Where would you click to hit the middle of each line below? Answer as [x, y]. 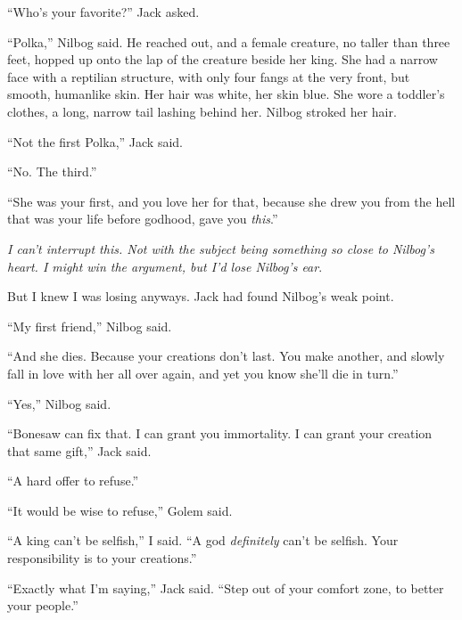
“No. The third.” [52, 171]
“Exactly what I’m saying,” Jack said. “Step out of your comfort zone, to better [226, 587]
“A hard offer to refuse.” [73, 481]
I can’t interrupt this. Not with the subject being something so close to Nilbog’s [221, 248]
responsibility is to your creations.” [102, 558]
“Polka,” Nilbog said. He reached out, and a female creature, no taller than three [229, 41]
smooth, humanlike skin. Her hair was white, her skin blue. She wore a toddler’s [226, 94]
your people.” [43, 605]
